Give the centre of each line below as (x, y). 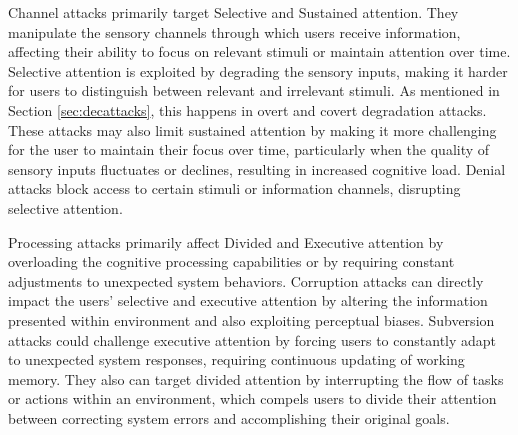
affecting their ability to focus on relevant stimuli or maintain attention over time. (259, 51)
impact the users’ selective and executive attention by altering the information (248, 300)
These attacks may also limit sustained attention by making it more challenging (252, 129)
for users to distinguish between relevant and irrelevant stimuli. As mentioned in (254, 90)
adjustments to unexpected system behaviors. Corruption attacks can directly (246, 280)
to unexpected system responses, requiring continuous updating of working (236, 359)
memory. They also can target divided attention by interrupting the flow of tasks (256, 378)
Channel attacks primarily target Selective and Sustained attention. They (233, 12)
